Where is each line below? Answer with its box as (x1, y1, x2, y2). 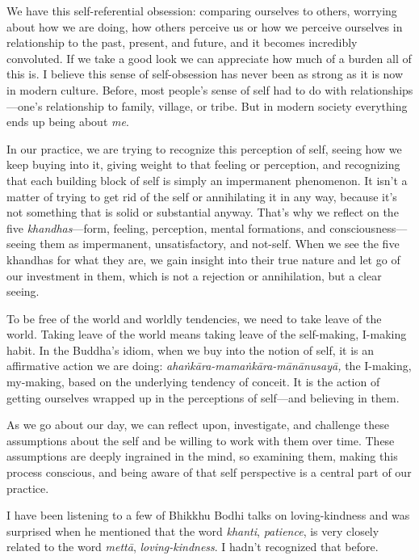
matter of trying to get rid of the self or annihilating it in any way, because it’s (6, 187, 397, 204)
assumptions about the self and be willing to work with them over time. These (6, 432, 395, 448)
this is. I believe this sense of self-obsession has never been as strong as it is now (6, 65, 404, 82)
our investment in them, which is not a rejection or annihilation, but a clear (6, 267, 382, 284)
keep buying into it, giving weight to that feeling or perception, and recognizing (6, 156, 400, 173)
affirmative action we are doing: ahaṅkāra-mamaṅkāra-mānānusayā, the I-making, (6, 357, 412, 374)
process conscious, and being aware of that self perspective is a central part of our (6, 464, 412, 481)
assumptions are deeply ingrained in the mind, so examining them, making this (6, 448, 398, 465)
